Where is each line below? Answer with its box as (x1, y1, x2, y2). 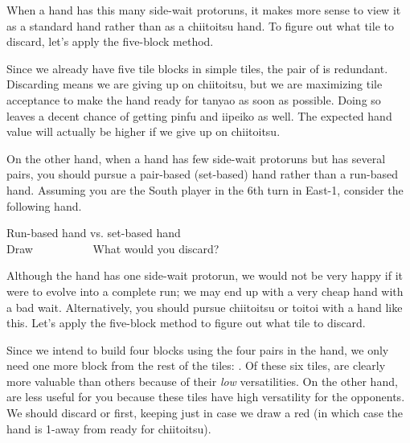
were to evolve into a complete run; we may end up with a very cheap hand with (6, 282, 404, 299)
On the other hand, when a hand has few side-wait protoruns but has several (6, 150, 386, 166)
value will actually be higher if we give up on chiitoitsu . (6, 123, 281, 140)
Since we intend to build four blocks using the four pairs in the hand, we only (6, 341, 389, 358)
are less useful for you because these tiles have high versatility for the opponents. (6, 388, 405, 405)
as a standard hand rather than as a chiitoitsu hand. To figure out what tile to (6, 17, 394, 34)
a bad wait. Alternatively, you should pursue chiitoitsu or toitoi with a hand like (6, 298, 403, 315)
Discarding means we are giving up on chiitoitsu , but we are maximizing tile (6, 76, 383, 92)
